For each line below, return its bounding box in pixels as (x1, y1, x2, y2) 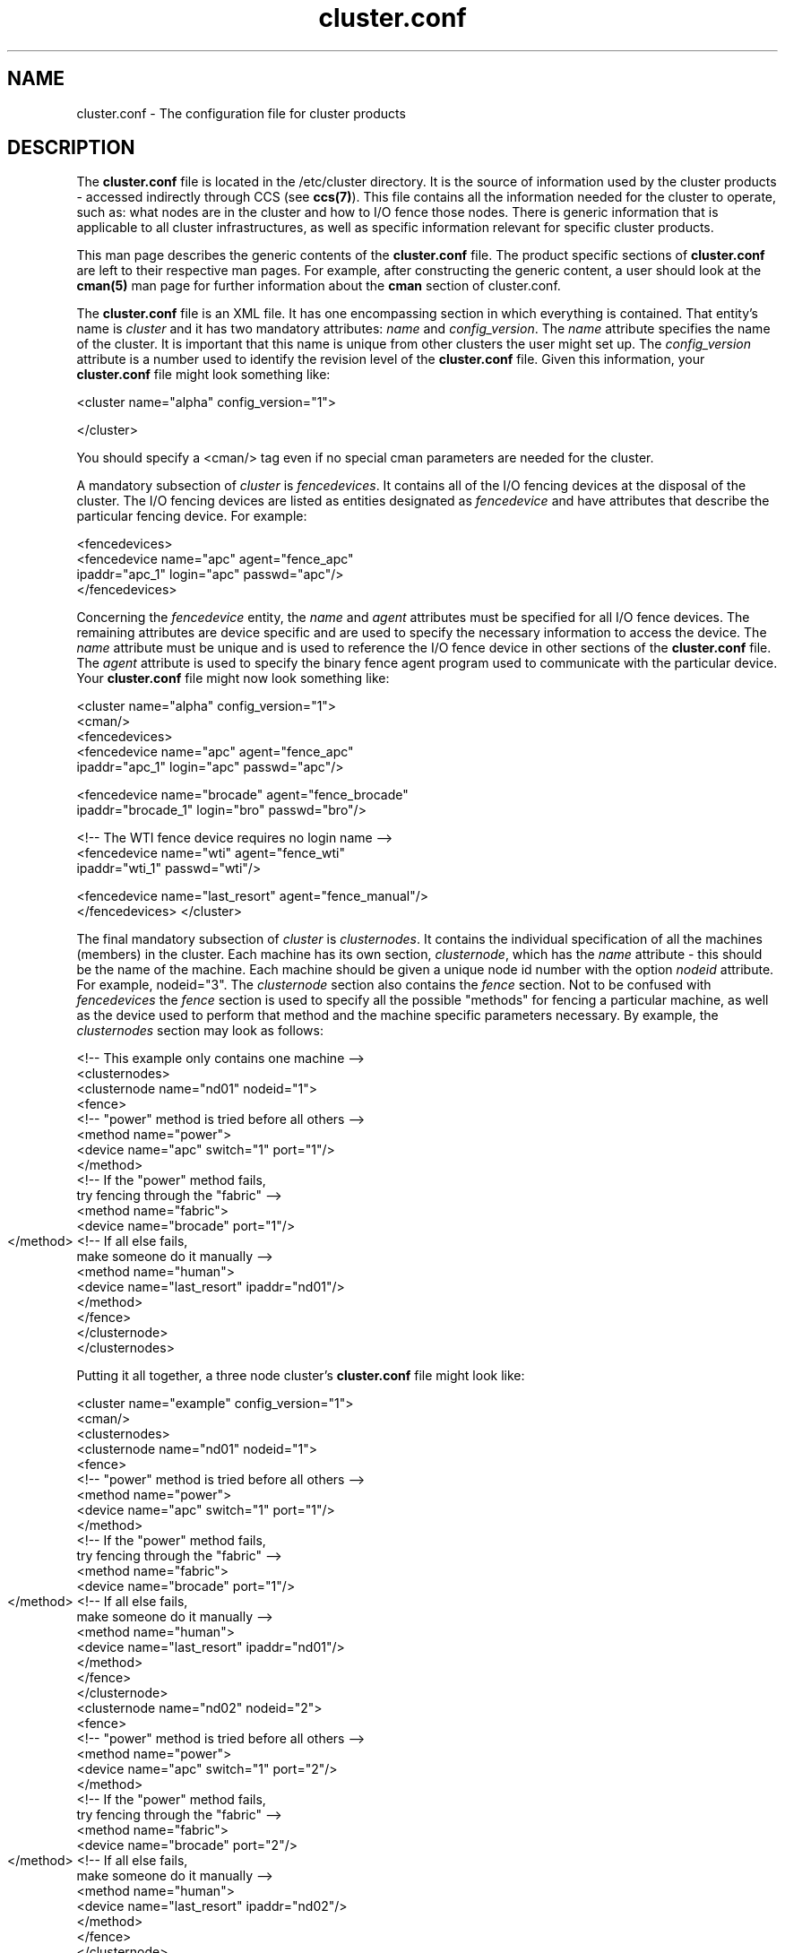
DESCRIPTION (7, 136, 135, 160)
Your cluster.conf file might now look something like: (76, 670, 390, 687)
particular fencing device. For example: (76, 508, 307, 524)
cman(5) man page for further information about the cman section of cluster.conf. (76, 278, 561, 294)
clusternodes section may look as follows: (76, 1023, 323, 1039)
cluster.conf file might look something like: (76, 367, 331, 383)
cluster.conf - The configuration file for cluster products (76, 105, 406, 121)
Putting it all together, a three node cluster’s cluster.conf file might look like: (76, 1368, 525, 1384)
